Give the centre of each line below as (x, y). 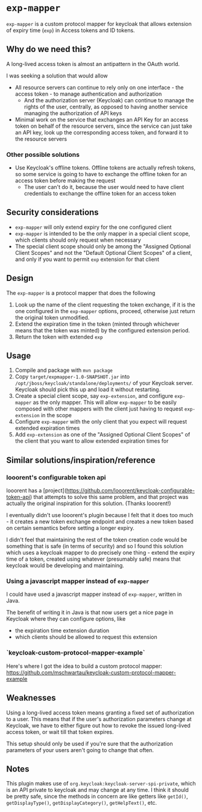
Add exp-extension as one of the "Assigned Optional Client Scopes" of (103, 435)
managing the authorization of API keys (73, 113)
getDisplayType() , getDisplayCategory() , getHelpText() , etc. (82, 803)
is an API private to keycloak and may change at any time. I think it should (97, 790)
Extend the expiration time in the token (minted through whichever (97, 324)
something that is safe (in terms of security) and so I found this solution (95, 546)
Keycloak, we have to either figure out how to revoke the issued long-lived (99, 725)
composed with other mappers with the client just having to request (99, 409)
